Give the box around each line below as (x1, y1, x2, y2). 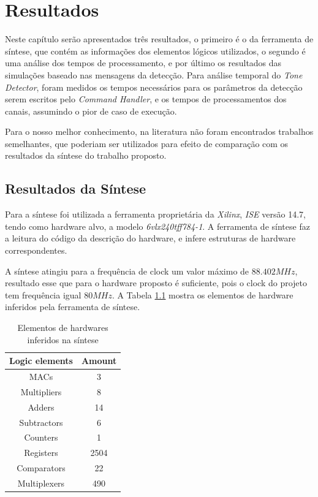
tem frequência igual (5, 288, 81, 301)
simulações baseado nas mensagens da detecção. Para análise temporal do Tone (5, 68, 303, 81)
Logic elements (9, 354, 73, 367)
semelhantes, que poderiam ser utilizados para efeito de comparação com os (5, 137, 289, 150)
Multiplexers (17, 476, 65, 489)
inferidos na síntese (27, 333, 99, 346)
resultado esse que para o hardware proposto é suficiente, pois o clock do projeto (5, 276, 308, 289)
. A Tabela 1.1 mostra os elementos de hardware (112, 288, 293, 301)
